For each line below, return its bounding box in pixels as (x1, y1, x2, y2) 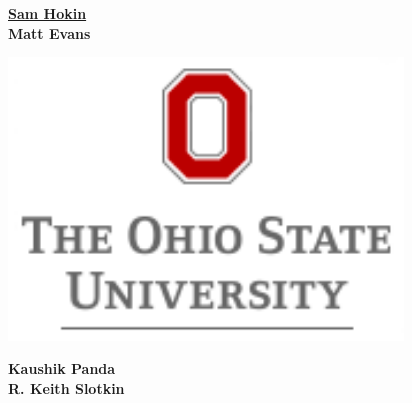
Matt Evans (8, 22, 91, 43)
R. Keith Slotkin (8, 377, 125, 398)
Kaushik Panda (8, 358, 116, 379)
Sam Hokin (8, 3, 87, 23)
